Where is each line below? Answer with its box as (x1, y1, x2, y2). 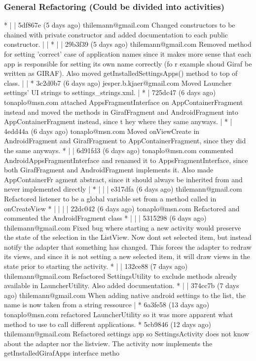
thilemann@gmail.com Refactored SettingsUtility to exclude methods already (4, 270, 237, 281)
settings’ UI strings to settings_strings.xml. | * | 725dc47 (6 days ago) (4, 87, 216, 98)
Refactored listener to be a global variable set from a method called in (4, 193, 217, 203)
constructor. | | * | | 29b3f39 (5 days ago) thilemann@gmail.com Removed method (4, 39, 252, 49)
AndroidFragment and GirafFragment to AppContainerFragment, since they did (4, 135, 246, 146)
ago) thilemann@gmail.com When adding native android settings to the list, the (4, 290, 246, 300)
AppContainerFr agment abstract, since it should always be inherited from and (4, 174, 243, 184)
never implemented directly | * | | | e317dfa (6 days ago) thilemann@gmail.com (4, 184, 242, 194)
